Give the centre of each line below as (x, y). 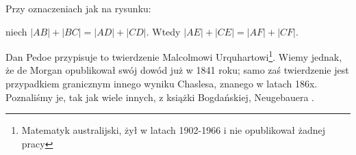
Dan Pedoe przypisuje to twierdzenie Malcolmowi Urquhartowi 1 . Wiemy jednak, (174, 56)
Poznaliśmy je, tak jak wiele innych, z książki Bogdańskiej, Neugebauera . (160, 97)
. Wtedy (163, 31)
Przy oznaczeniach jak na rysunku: (78, 8)
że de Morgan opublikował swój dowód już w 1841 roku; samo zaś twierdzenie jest (177, 70)
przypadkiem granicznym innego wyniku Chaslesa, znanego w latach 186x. (162, 84)
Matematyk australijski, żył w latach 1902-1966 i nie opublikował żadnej (174, 130)
